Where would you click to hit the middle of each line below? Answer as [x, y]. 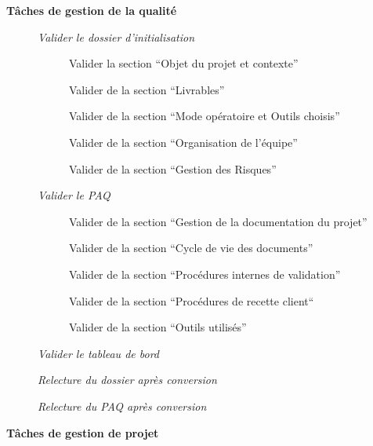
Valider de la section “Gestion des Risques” [173, 168]
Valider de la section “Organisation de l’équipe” [183, 142]
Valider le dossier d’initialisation [116, 37]
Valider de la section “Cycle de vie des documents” [191, 248]
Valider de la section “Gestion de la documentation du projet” [218, 221]
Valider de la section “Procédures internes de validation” [205, 274]
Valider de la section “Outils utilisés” [158, 327]
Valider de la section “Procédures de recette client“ [192, 300]
